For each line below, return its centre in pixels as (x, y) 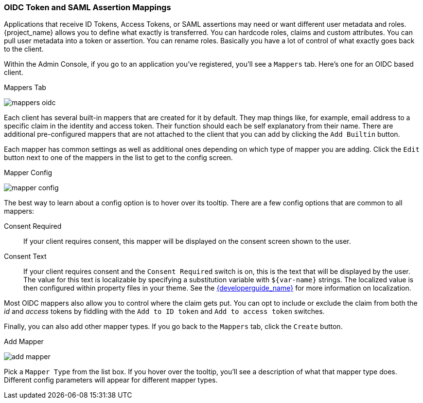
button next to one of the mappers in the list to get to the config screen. (118, 158)
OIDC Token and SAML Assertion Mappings (88, 7)
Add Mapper (24, 342)
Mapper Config (28, 173)
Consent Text (25, 256)
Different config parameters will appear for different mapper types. (111, 380)
